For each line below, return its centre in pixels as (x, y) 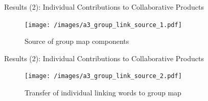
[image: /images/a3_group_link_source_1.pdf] (103, 25)
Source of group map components (77, 41)
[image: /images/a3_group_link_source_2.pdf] (103, 76)
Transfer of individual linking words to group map (103, 93)
